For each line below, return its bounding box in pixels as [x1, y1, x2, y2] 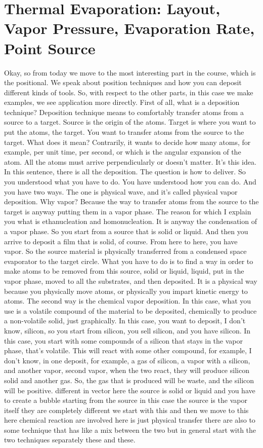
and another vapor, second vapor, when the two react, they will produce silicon [4, 365, 249, 376]
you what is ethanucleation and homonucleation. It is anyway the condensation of [4, 216, 257, 227]
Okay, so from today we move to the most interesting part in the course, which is [4, 67, 256, 78]
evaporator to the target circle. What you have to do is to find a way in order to [4, 255, 253, 266]
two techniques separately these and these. [4, 434, 136, 445]
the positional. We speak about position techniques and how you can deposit [4, 77, 242, 88]
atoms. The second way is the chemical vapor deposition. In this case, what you [4, 295, 251, 306]
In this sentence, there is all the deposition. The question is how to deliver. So [4, 166, 246, 177]
